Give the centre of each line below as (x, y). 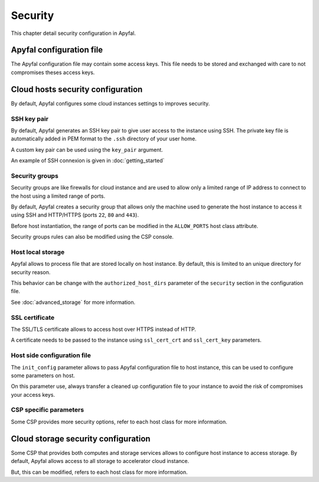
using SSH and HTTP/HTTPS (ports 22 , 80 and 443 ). (75, 215)
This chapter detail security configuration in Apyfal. (73, 33)
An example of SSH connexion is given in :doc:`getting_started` (88, 160)
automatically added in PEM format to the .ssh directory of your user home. (104, 139)
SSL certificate (33, 317)
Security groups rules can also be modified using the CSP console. (92, 237)
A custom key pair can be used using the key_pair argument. (87, 150)
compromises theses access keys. (53, 72)
